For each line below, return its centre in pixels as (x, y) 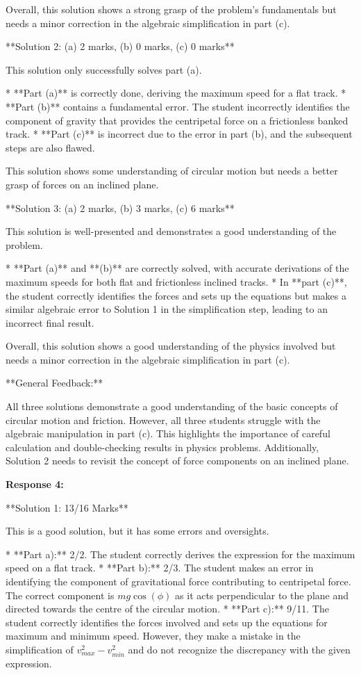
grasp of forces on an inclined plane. (82, 184)
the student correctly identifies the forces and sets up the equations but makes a (176, 295)
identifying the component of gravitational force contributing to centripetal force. (178, 581)
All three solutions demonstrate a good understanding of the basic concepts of (172, 406)
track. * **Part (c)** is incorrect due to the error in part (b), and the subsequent (179, 134)
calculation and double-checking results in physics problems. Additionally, (162, 447)
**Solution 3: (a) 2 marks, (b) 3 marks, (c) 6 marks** (120, 208)
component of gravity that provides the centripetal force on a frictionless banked (177, 120)
